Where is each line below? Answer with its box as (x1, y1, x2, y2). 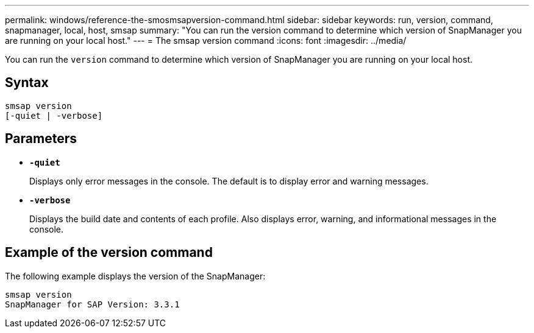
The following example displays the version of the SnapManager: (5, 270, 266, 281)
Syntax (5, 75, 49, 91)
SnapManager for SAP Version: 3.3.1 (5, 299, 180, 309)
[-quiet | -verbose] (5, 110, 103, 121)
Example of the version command (5, 245, 213, 261)
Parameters (5, 131, 77, 147)
